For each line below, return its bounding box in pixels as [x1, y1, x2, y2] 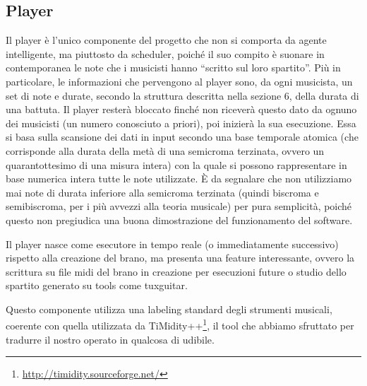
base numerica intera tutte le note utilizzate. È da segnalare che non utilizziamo [6, 171, 352, 186]
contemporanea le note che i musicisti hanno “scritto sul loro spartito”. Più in [6, 60, 341, 75]
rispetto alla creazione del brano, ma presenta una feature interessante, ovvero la [6, 250, 355, 265]
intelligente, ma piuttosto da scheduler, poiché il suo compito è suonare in [6, 46, 325, 61]
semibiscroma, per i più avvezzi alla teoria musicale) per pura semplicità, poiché [6, 199, 352, 214]
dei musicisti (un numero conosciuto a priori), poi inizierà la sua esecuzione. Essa [6, 115, 356, 130]
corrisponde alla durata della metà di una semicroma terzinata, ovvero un [6, 143, 325, 158]
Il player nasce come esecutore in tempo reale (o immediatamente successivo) [6, 236, 339, 251]
